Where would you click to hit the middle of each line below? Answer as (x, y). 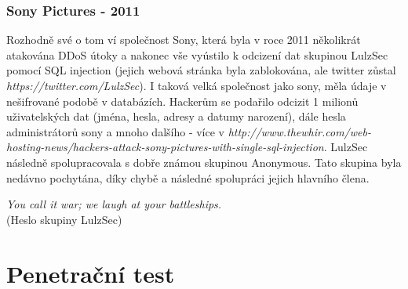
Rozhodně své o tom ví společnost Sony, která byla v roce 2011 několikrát (184, 40)
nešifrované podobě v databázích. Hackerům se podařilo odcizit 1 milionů (182, 101)
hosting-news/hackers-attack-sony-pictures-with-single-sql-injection (165, 147)
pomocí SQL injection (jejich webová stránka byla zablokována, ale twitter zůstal (201, 70)
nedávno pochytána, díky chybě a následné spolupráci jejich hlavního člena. (188, 177)
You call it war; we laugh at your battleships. (114, 204)
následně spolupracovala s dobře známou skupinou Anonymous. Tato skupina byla (204, 162)
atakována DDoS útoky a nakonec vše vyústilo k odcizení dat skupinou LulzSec (197, 54)
